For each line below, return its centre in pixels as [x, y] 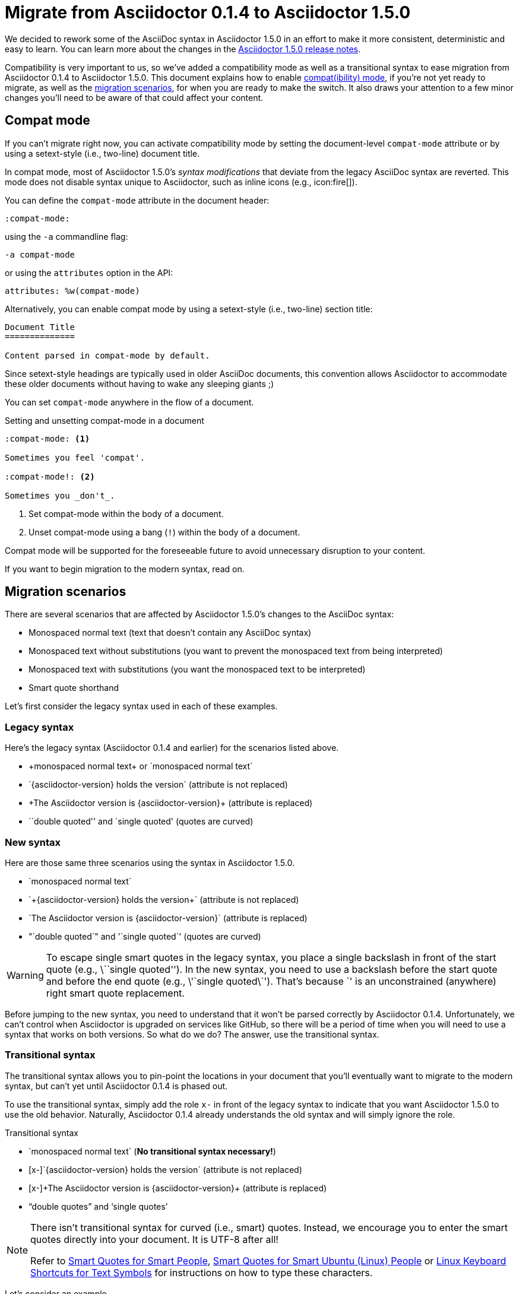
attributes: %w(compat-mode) [72, 291]
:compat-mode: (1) [48, 438]
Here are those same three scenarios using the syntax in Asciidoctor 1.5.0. [150, 862]
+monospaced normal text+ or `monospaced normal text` [141, 766]
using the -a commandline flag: [67, 236]
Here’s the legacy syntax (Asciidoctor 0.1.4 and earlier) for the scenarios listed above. [172, 748]
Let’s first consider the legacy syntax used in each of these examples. [141, 706]
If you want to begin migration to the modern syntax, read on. [125, 569]
